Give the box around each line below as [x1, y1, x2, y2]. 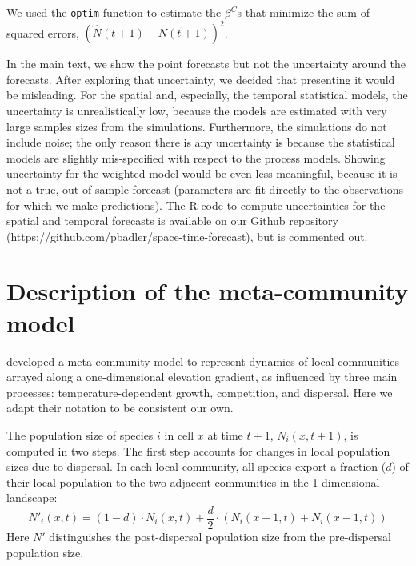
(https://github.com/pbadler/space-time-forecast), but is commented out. [6, 227, 368, 244]
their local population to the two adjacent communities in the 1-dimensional [6, 473, 380, 490]
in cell [164, 426, 194, 443]
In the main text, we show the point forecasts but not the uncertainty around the [6, 55, 406, 72]
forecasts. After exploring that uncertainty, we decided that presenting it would [6, 70, 395, 87]
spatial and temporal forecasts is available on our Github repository [6, 212, 338, 229]
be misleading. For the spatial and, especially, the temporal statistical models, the [6, 86, 408, 103]
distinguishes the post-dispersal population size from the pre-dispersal [49, 528, 391, 544]
